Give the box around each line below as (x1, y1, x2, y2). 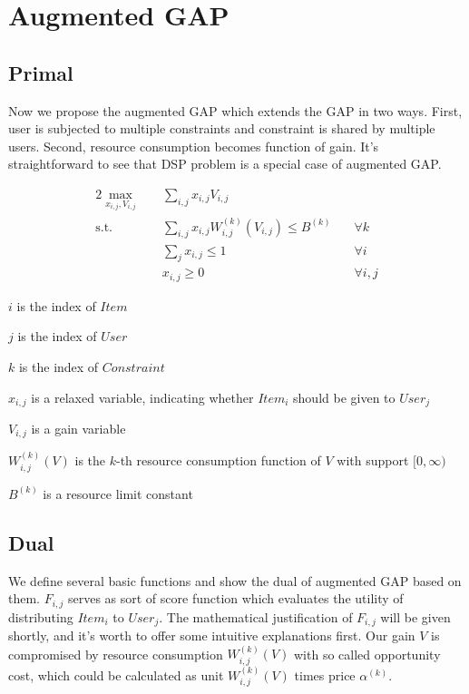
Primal (8, 58, 73, 86)
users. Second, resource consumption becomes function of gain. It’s (8, 136, 379, 155)
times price (294, 665, 356, 684)
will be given (380, 607, 451, 626)
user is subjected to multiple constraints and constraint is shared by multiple (8, 119, 435, 138)
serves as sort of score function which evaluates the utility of (67, 589, 404, 608)
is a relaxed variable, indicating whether (31, 387, 254, 406)
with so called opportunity (293, 644, 441, 663)
